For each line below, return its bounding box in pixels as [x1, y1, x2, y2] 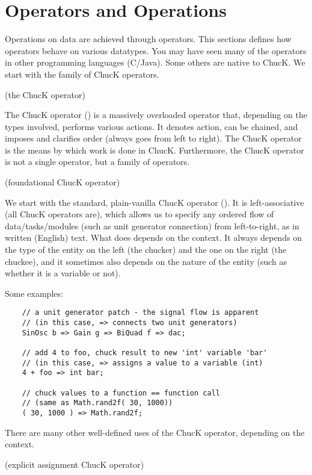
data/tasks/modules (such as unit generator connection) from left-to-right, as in [5, 219, 299, 232]
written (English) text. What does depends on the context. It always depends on [5, 231, 302, 244]
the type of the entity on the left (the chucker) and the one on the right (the [5, 243, 287, 256]
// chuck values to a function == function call [22, 388, 220, 397]
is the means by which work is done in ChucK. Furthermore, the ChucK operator [5, 143, 304, 156]
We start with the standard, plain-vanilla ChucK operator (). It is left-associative [5, 196, 304, 208]
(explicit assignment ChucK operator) [5, 458, 144, 470]
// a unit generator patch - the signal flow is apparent [22, 308, 259, 317]
